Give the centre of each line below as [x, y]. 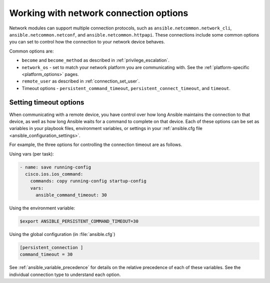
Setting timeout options [47, 102]
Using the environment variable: [42, 208]
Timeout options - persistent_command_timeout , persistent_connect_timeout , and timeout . [126, 88]
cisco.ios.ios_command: [54, 174]
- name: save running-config [55, 167]
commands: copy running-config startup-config [88, 181]
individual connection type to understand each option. [65, 274]
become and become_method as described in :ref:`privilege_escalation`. [95, 60]
